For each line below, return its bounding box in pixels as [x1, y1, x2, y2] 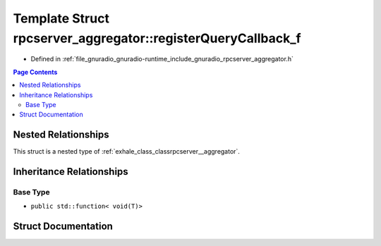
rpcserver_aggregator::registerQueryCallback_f [13, 30, 301, 46]
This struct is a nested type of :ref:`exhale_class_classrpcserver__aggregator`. [13, 147, 240, 156]
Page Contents [13, 68, 58, 76]
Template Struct [13, 11, 109, 26]
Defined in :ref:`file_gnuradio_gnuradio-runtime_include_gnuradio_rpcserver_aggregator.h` [30, 55, 294, 63]
